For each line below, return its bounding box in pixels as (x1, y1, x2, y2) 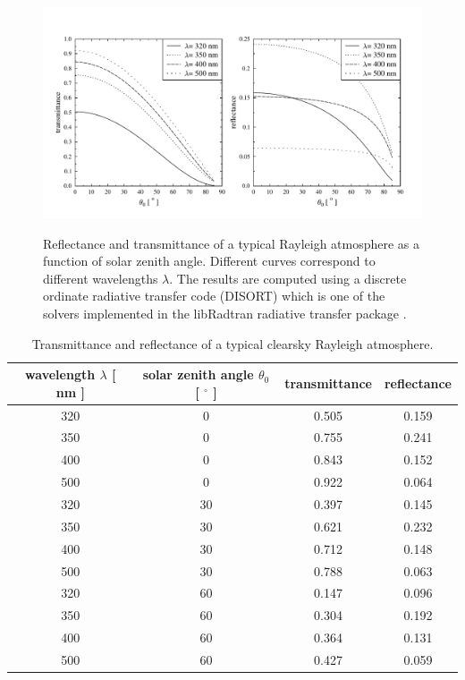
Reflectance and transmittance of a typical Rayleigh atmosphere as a (43, 234, 420, 252)
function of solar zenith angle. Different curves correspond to (43, 251, 376, 270)
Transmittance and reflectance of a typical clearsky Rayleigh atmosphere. (31, 334, 434, 353)
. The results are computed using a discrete (169, 268, 407, 287)
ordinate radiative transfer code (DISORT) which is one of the (43, 286, 385, 305)
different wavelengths (43, 268, 158, 287)
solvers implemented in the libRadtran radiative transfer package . (43, 303, 407, 322)
